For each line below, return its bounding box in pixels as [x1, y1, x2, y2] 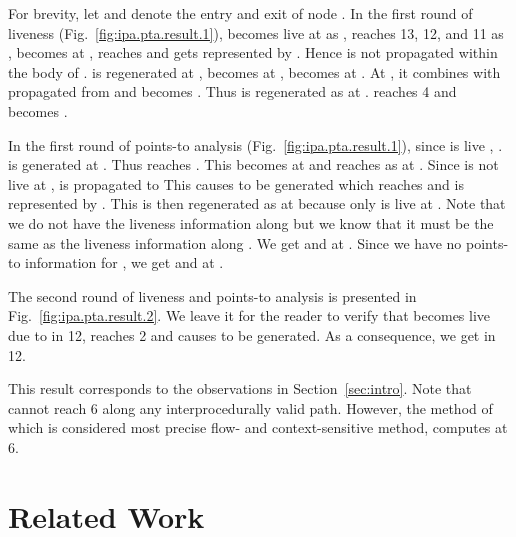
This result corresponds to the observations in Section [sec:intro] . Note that [8, 378, 472, 399]
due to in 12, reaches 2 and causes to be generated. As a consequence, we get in [8, 324, 496, 345]
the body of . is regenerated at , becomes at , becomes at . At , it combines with [8, 61, 501, 82]
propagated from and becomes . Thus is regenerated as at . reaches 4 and [8, 81, 457, 102]
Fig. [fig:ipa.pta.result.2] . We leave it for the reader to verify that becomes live [8, 305, 491, 326]
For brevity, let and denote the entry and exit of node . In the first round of [8, 3, 473, 23]
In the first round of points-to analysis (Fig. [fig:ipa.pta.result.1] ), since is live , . [8, 134, 503, 155]
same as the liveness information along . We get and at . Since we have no [8, 232, 462, 253]
